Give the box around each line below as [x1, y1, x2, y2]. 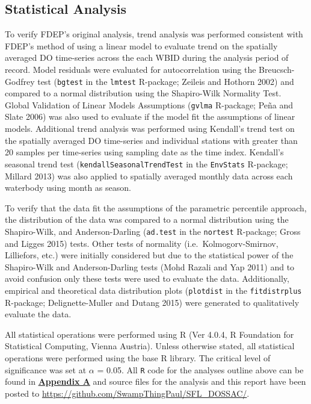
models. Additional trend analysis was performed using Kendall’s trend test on [5, 122, 295, 135]
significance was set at [5, 363, 87, 376]
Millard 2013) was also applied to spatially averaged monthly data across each [5, 169, 293, 182]
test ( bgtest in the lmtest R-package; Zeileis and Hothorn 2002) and [37, 75, 294, 87]
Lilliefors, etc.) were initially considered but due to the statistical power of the [5, 249, 294, 261]
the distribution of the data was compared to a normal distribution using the [5, 213, 289, 226]
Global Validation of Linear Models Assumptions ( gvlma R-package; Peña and [5, 98, 294, 111]
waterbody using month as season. [5, 181, 131, 194]
